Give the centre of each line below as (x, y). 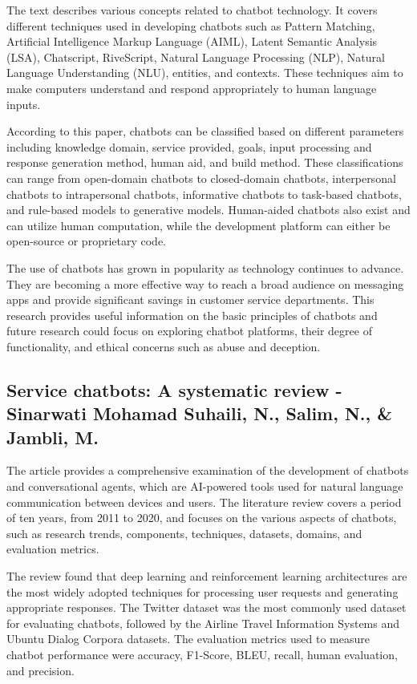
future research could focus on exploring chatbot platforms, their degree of (189, 331)
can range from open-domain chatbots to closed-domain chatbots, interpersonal (201, 178)
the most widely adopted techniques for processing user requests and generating (202, 591)
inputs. (24, 104)
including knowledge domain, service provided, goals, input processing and (189, 146)
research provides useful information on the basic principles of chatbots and (192, 315)
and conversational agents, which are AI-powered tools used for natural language (205, 486)
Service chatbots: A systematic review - (174, 389)
